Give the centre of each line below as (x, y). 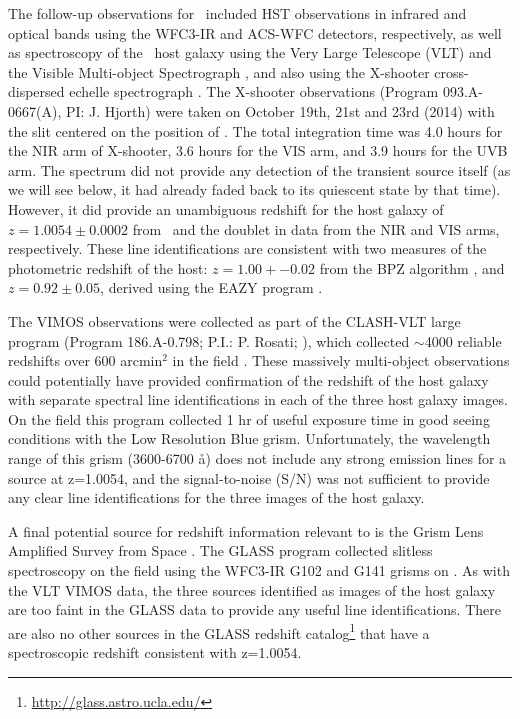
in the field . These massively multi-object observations (341, 360)
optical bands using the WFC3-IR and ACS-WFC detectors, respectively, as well (255, 32)
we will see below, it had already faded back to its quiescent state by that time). (254, 189)
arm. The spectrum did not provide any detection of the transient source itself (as (259, 169)
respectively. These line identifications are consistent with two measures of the (247, 248)
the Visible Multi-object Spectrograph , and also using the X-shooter (219, 71)
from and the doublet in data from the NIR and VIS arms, (316, 228)
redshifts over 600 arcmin (85, 360)
